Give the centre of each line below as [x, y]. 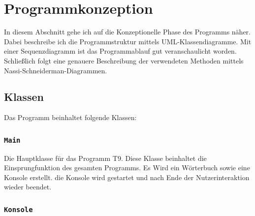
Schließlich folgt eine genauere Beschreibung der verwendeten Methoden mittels [124, 60]
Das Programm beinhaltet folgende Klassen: [70, 117]
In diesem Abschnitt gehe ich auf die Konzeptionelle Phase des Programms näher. [127, 32]
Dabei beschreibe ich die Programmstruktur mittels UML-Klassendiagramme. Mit [128, 41]
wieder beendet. [28, 187]
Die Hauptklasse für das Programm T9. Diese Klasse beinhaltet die [105, 158]
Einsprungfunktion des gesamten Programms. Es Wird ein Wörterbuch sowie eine [127, 168]
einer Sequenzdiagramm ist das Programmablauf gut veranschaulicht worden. [120, 51]
